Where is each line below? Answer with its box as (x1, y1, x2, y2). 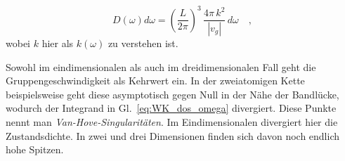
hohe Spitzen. (6, 142, 64, 157)
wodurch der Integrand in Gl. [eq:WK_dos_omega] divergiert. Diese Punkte (6, 101, 337, 115)
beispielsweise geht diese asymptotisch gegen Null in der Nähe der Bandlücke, (6, 86, 339, 101)
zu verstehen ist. (108, 35, 178, 50)
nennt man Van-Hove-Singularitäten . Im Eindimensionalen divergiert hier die (6, 114, 338, 129)
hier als (41, 35, 74, 50)
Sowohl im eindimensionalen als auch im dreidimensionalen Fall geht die (6, 59, 316, 74)
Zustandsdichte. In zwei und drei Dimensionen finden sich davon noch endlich (6, 128, 340, 143)
